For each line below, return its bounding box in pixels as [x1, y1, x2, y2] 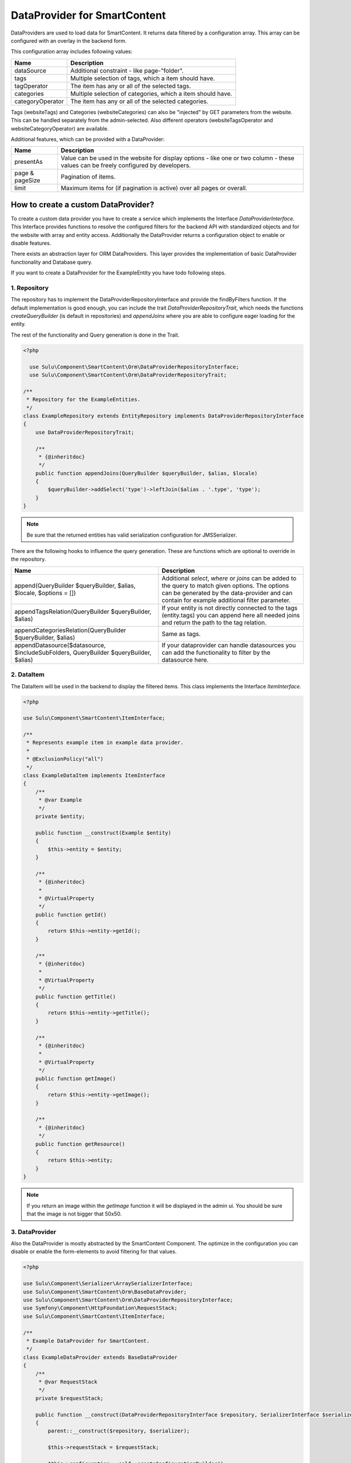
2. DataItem [11, 671, 45, 679]
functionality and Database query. [11, 258, 93, 266]
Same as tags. [161, 630, 201, 638]
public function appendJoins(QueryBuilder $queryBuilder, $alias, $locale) [35, 470, 258, 476]
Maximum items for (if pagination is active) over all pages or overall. [60, 184, 248, 193]
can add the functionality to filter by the [161, 648, 271, 657]
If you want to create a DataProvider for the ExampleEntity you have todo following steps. [11, 269, 226, 276]
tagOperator [14, 82, 48, 90]
